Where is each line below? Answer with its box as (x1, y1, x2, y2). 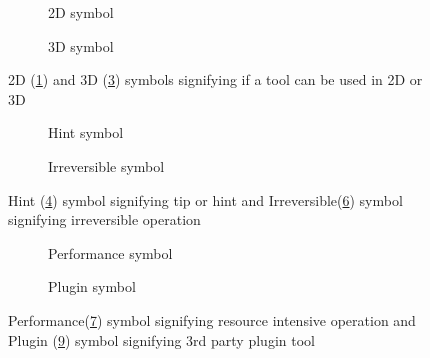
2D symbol (48, 2, 114, 22)
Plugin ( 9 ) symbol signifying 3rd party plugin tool (8, 329, 315, 350)
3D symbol (48, 35, 114, 56)
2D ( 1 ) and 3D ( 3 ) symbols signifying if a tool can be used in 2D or (8, 69, 423, 90)
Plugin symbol (48, 276, 136, 297)
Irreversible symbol (48, 155, 165, 176)
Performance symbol (48, 242, 173, 263)
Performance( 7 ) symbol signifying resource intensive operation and (8, 309, 416, 330)
